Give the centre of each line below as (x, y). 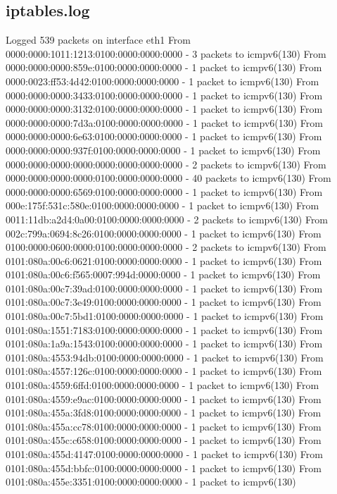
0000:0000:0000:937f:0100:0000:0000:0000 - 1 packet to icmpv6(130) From (163, 150)
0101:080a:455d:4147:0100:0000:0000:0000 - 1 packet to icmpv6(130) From (164, 454)
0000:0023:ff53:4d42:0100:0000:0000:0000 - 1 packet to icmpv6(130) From (163, 81)
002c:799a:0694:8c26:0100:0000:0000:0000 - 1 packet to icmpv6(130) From (164, 233)
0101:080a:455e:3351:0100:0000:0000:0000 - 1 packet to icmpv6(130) (151, 482)
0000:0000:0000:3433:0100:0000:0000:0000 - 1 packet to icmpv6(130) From (164, 95)
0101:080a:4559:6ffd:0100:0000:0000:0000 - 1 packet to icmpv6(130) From (163, 385)
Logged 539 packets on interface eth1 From (98, 40)
